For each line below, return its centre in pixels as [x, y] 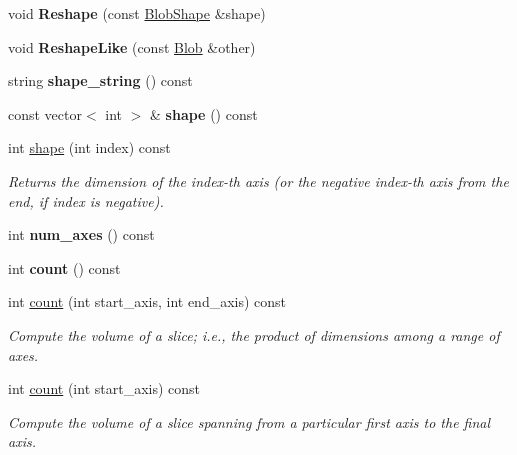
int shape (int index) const [89, 147]
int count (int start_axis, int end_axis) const [147, 301]
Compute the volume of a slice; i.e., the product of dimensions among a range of [254, 334]
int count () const [64, 267]
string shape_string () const [100, 80]
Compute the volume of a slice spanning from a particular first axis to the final [249, 421]
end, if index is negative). [86, 200]
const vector [45, 113]
